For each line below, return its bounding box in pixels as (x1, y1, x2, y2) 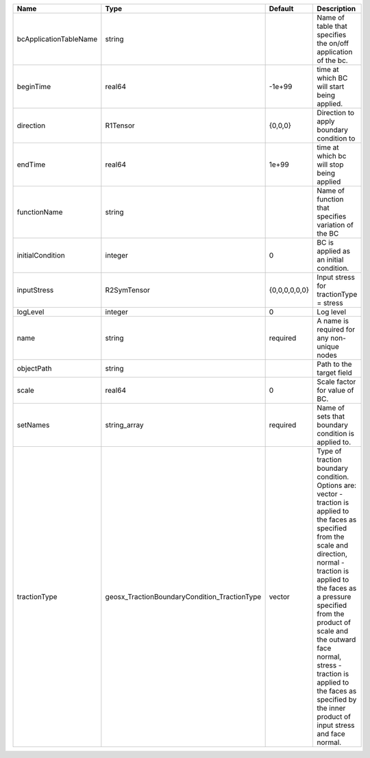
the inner (317, 703, 346, 713)
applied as (317, 247, 351, 256)
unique (317, 342, 339, 351)
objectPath (16, 364, 52, 373)
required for (317, 325, 356, 334)
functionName (16, 208, 63, 217)
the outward (317, 635, 356, 644)
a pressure (317, 592, 351, 601)
